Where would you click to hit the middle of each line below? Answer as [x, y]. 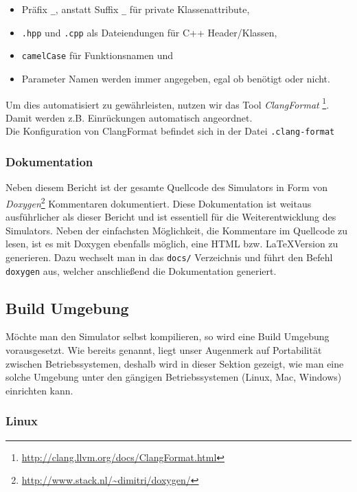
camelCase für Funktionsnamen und [97, 55]
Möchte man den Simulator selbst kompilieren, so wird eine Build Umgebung [168, 336]
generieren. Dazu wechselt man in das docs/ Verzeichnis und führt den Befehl [169, 257]
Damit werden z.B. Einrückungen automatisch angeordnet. [129, 117]
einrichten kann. [39, 390]
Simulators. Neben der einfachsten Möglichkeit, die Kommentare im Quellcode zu [177, 230]
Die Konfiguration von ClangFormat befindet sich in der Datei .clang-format [170, 131]
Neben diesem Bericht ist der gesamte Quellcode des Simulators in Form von [167, 187]
